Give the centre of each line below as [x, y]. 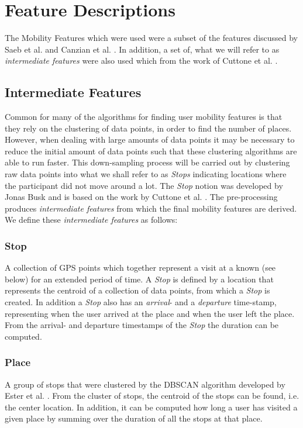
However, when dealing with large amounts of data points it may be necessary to [150, 139]
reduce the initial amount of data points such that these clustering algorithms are [151, 151]
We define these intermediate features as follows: [91, 220]
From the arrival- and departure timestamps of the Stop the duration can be [142, 325]
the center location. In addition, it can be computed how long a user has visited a [151, 407]
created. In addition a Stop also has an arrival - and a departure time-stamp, [141, 302]
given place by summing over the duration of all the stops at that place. [134, 418]
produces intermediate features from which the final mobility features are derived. [151, 208]
